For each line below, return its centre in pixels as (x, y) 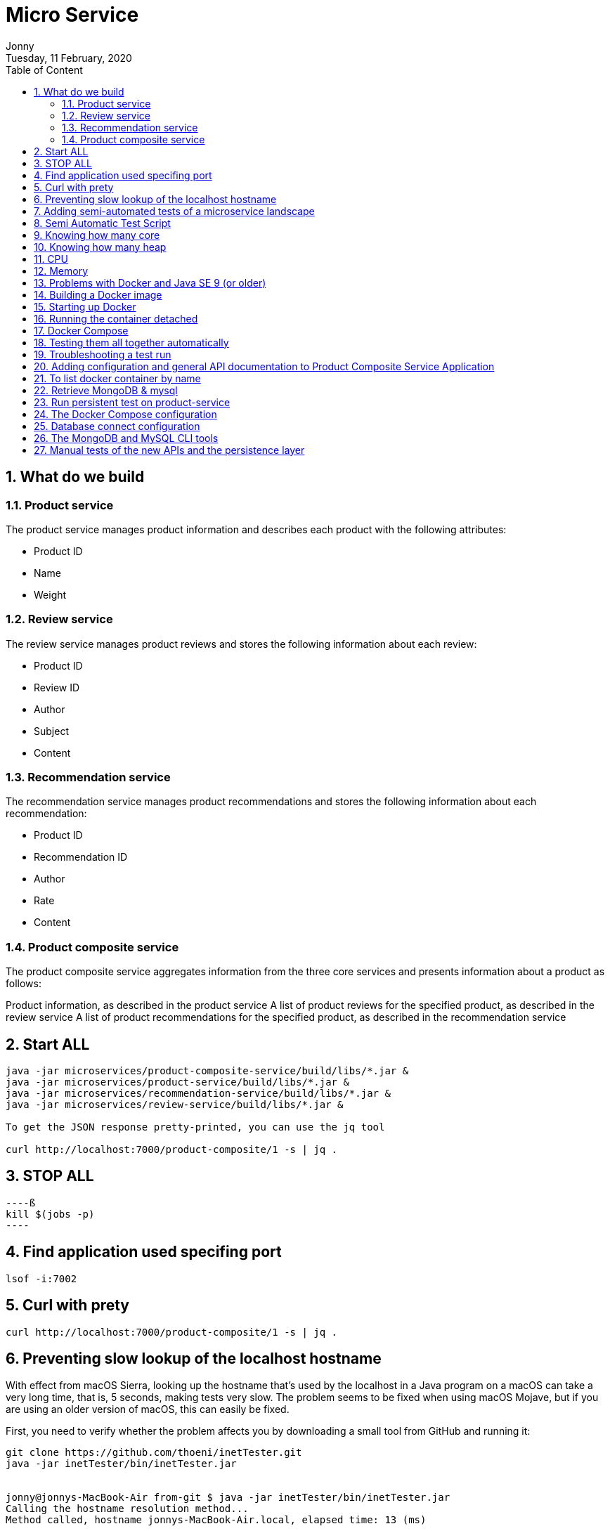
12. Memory (61, 271)
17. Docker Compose (81, 330)
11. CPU (51, 259)
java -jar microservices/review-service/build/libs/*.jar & (175, 1105)
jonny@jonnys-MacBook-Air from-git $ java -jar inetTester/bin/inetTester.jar (228, 1498)
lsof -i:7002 (41, 1278)
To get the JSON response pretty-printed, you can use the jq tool (195, 1127)
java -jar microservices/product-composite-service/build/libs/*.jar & (207, 1071)
